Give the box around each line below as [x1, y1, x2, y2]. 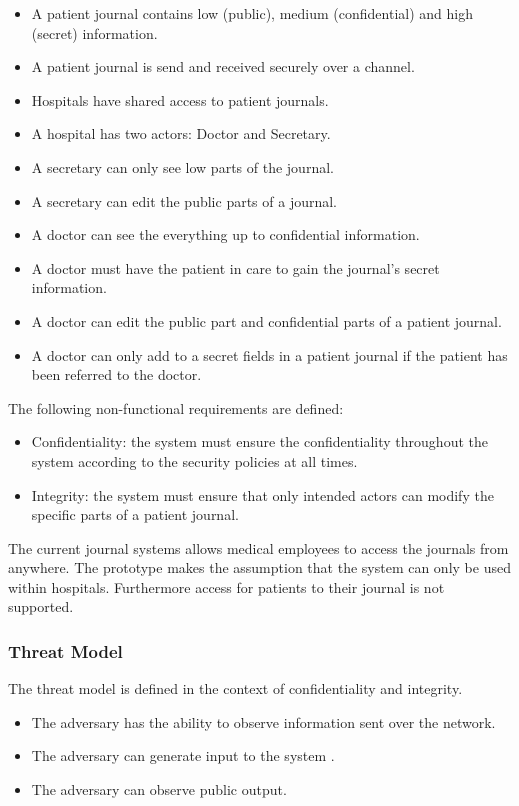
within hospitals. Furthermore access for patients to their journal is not [8, 576, 445, 597]
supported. [8, 596, 74, 617]
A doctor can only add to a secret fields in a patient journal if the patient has [31, 344, 508, 365]
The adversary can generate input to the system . [31, 745, 335, 766]
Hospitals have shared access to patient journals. [31, 89, 329, 110]
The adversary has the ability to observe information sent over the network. [31, 711, 496, 732]
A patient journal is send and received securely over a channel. [31, 56, 415, 77]
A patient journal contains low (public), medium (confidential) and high [31, 3, 473, 23]
